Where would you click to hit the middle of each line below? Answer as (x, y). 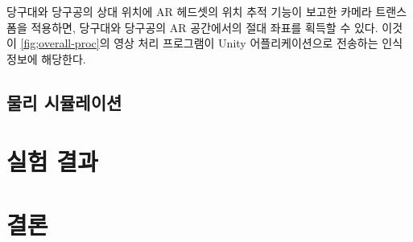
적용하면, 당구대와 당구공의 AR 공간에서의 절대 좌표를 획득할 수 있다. (204, 27)
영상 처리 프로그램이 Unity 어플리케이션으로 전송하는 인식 (258, 43)
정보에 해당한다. (46, 58)
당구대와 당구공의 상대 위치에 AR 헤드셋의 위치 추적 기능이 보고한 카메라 (189, 11)
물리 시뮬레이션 (64, 102)
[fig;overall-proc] (60, 43)
